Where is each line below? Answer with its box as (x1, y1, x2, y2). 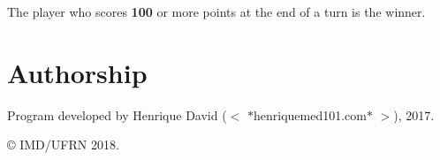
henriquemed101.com (253, 105, 367, 124)
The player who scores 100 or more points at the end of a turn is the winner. (7, 3, 426, 20)
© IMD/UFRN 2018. (7, 135, 119, 154)
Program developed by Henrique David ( (7, 105, 227, 124)
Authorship (7, 54, 148, 90)
